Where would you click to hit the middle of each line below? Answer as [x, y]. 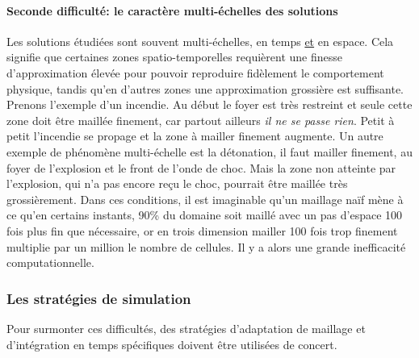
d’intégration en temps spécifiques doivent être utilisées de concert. [172, 344]
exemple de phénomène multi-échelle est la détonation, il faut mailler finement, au [209, 151]
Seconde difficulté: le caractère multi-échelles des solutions [172, 10]
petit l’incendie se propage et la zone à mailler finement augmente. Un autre [195, 136]
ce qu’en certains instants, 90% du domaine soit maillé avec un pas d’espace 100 [205, 215]
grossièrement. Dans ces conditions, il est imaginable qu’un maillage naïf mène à [205, 199]
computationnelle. [50, 262]
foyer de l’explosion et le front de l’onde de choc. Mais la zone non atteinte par [201, 167]
